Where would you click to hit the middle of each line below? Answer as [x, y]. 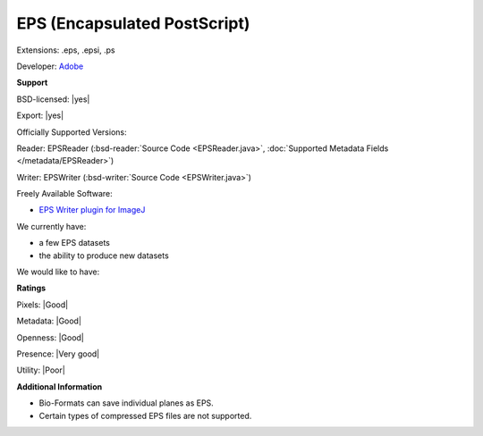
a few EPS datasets [75, 243]
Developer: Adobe [50, 66]
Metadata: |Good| [49, 321]
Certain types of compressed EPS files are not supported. [145, 415]
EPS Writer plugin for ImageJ [92, 210]
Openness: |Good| [51, 337]
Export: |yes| [40, 115]
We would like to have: [58, 272]
